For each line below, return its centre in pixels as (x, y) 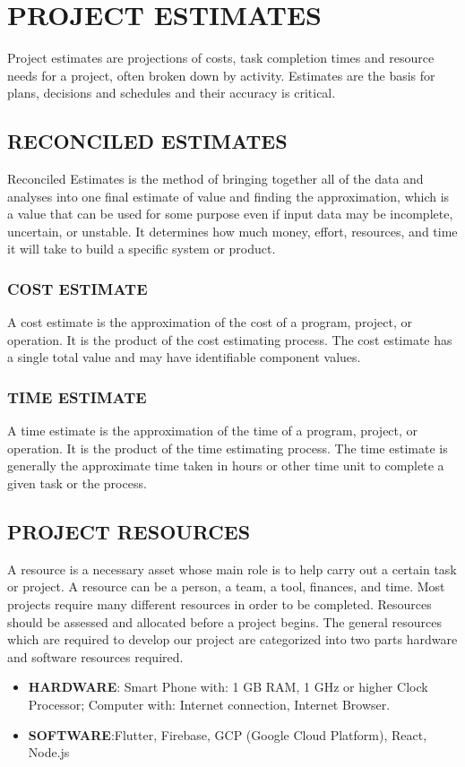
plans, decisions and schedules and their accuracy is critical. (172, 93)
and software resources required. (95, 656)
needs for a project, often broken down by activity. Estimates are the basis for (221, 75)
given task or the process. (77, 483)
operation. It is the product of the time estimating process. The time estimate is (228, 448)
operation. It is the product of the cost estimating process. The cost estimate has (230, 339)
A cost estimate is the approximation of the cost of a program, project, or (210, 322)
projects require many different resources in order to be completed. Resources (220, 604)
